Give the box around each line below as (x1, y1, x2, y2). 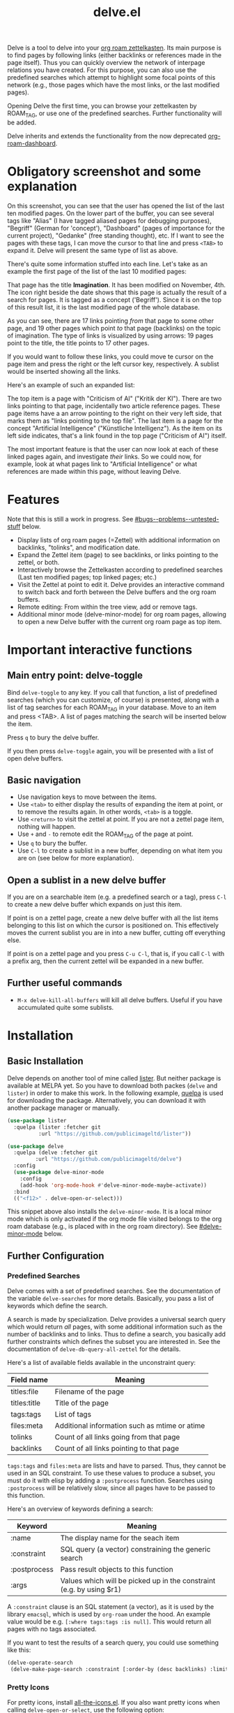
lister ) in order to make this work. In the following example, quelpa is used (7, 1088, 224, 1097)
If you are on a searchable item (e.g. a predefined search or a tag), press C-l (7, 892, 227, 902)
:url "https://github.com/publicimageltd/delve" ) (35, 1156, 182, 1163)
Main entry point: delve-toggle (7, 670, 143, 681)
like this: (7, 1646, 31, 1654)
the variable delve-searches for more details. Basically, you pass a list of (7, 1294, 214, 1303)
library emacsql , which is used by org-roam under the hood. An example (7, 1610, 211, 1619)
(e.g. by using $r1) (60, 1584, 122, 1594)
